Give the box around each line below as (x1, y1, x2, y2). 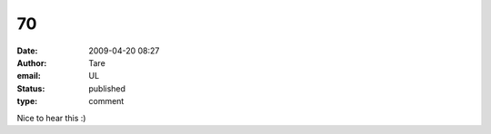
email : (16, 71, 41, 81)
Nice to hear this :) (16, 112, 86, 123)
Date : (16, 45, 38, 56)
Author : (16, 57, 47, 68)
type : (16, 96, 38, 107)
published (88, 82, 126, 94)
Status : (16, 82, 45, 94)
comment (88, 96, 125, 107)
